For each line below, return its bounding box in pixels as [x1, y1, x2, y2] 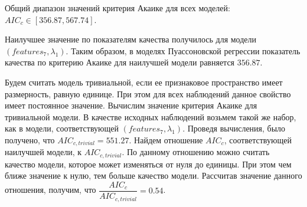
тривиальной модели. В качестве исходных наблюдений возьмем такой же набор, [5, 110, 296, 123]
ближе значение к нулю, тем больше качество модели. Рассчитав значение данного [5, 169, 302, 182]
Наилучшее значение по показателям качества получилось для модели [5, 33, 257, 45]
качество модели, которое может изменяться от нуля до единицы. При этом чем [5, 157, 292, 170]
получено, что [5, 133, 55, 146]
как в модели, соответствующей [5, 122, 119, 134]
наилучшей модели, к [5, 146, 82, 158]
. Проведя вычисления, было [182, 122, 286, 134]
